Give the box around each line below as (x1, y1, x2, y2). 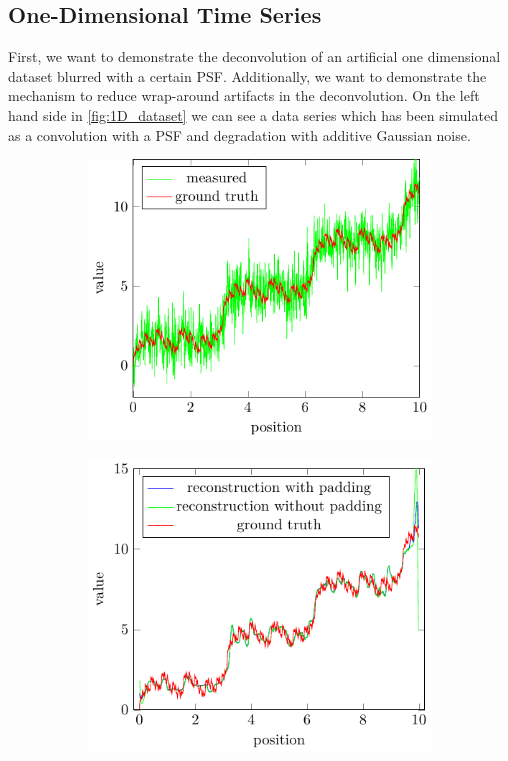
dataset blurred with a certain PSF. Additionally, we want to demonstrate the (8, 65, 487, 86)
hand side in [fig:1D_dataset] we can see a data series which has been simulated (8, 104, 498, 125)
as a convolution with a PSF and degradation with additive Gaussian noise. (8, 124, 471, 145)
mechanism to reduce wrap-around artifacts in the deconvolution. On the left (8, 85, 480, 106)
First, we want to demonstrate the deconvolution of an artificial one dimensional (8, 46, 501, 67)
